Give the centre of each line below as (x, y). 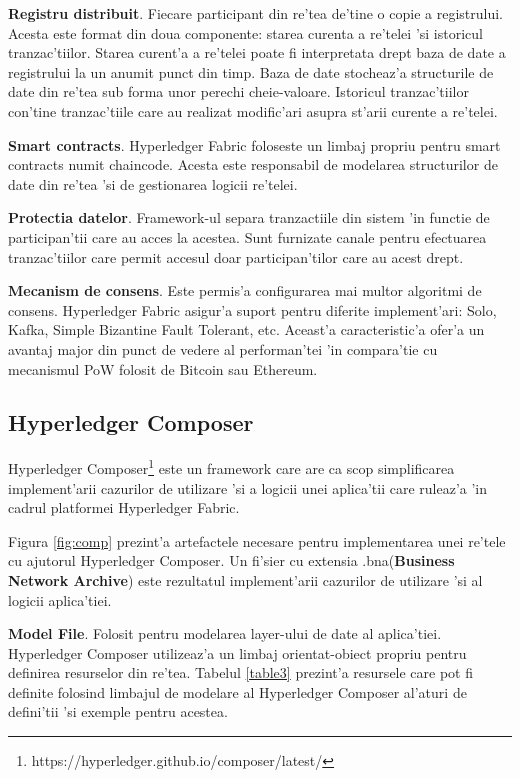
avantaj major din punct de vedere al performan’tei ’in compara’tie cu (223, 348)
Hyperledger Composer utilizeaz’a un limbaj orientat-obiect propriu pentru (237, 652)
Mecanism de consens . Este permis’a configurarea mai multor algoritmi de (245, 290)
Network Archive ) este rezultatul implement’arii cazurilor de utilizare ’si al (245, 579)
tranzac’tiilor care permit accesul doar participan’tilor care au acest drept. (236, 256)
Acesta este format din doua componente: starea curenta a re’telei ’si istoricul (245, 32)
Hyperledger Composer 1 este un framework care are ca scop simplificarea (231, 466)
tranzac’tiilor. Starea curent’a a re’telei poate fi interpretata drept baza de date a (257, 52)
